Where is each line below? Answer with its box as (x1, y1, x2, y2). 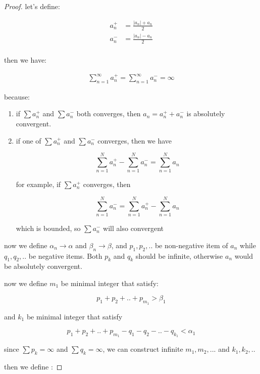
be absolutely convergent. (4, 261, 82, 271)
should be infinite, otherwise (135, 250, 223, 261)
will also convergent (103, 223, 164, 233)
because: (4, 91, 30, 102)
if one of (16, 135, 41, 146)
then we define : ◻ (4, 361, 63, 372)
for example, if (16, 179, 61, 190)
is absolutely (186, 108, 225, 119)
